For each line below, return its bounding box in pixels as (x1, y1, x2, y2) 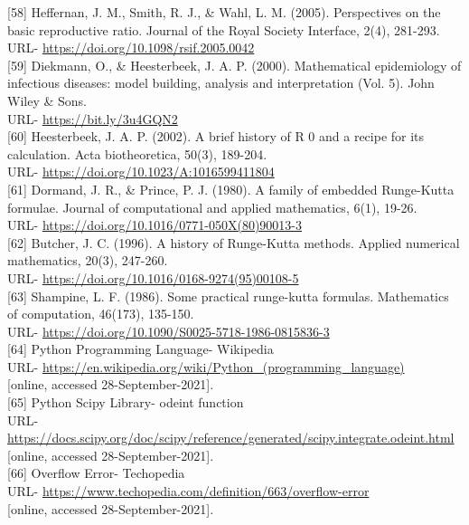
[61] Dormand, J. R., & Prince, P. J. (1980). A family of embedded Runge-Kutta (7, 179, 455, 198)
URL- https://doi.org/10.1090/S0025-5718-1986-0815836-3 (7, 321, 330, 340)
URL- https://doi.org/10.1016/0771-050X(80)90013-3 (7, 215, 303, 234)
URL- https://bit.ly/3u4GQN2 (7, 109, 178, 128)
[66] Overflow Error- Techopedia (7, 463, 185, 482)
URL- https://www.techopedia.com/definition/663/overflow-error (7, 482, 370, 501)
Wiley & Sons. (7, 91, 87, 110)
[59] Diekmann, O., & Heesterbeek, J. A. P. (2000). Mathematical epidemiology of (7, 55, 462, 74)
